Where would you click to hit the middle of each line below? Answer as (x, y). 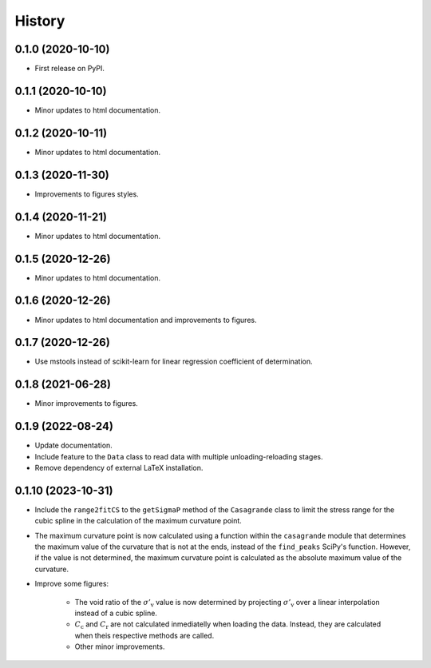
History (40, 21)
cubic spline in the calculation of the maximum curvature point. (138, 521)
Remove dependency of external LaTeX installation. (119, 468)
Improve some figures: (72, 584)
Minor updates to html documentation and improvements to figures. (146, 320)
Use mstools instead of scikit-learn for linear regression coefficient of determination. (174, 362)
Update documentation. (74, 445)
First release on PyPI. (70, 69)
